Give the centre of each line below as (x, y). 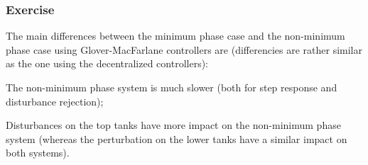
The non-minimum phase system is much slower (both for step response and (172, 87)
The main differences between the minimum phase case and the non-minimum (175, 36)
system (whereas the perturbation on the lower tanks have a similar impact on (177, 138)
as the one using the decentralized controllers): (107, 63)
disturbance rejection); (55, 101)
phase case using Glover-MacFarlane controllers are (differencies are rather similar (184, 49)
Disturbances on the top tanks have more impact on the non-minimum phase (173, 125)
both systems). (38, 153)
